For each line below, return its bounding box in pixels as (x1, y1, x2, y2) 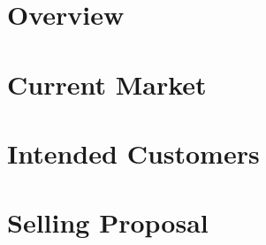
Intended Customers (7, 134, 260, 171)
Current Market (7, 65, 207, 102)
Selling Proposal (7, 204, 209, 241)
